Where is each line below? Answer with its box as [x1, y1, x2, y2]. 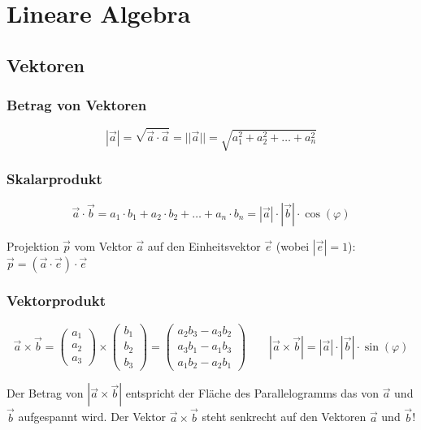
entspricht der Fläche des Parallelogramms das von [125, 385, 379, 402]
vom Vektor [74, 237, 132, 254]
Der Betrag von [7, 385, 84, 402]
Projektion [7, 237, 59, 254]
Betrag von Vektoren [7, 95, 147, 115]
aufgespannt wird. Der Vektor [18, 408, 167, 425]
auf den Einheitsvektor [147, 237, 261, 254]
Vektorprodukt [7, 290, 106, 311]
